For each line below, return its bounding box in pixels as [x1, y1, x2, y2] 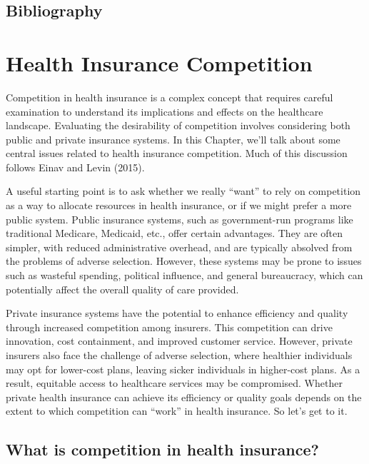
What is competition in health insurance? [6, 438, 319, 460]
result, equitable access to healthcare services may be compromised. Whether [6, 375, 343, 390]
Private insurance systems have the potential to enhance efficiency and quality [6, 306, 348, 321]
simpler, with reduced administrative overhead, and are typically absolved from [6, 239, 353, 254]
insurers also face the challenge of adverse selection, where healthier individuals [6, 348, 353, 362]
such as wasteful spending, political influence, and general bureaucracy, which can [6, 268, 363, 283]
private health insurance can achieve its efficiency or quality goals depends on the [6, 389, 362, 404]
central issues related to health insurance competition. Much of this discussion [6, 146, 348, 161]
